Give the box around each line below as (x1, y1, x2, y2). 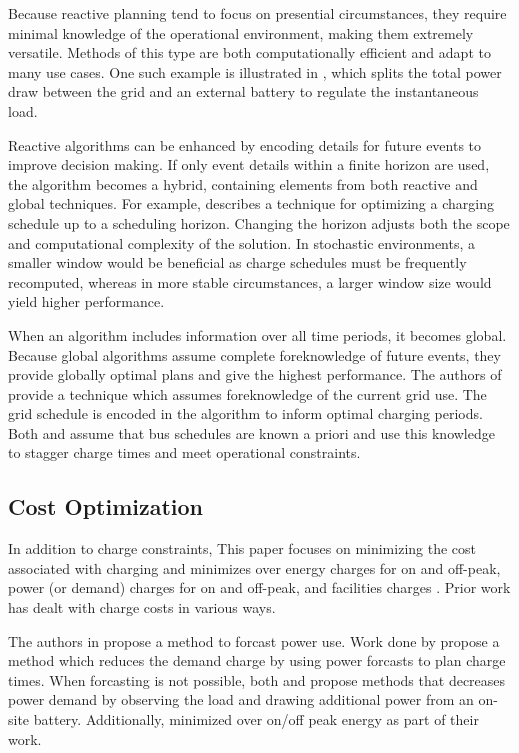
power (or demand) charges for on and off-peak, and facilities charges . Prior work (8, 577, 511, 598)
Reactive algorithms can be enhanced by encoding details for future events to (8, 134, 482, 155)
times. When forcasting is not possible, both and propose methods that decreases (8, 669, 506, 690)
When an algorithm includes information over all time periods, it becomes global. (8, 324, 507, 345)
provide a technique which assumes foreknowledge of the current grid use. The (8, 383, 487, 404)
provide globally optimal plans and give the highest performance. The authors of (8, 364, 502, 385)
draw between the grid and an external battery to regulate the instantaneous (8, 81, 479, 102)
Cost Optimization (8, 491, 204, 522)
